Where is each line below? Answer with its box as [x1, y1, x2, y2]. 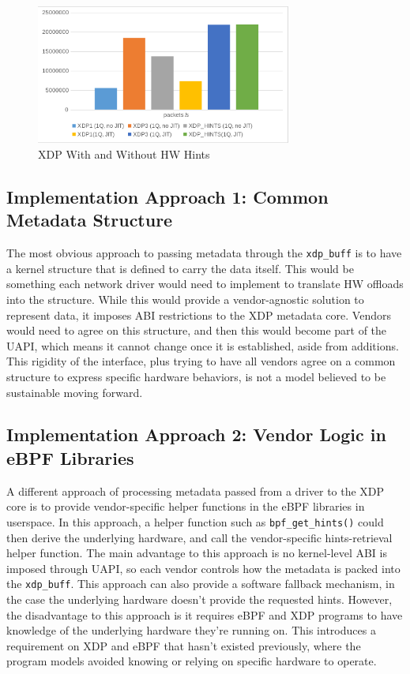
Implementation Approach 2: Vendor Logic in [6, 422, 386, 447]
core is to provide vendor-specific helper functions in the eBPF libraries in [6, 498, 365, 515]
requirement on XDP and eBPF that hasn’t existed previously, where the [6, 637, 361, 653]
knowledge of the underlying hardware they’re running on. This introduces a [6, 622, 376, 638]
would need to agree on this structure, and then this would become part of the [6, 322, 387, 339]
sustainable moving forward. [6, 384, 143, 400]
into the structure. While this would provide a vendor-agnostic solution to [6, 290, 364, 307]
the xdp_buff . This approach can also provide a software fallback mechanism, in [6, 575, 395, 592]
